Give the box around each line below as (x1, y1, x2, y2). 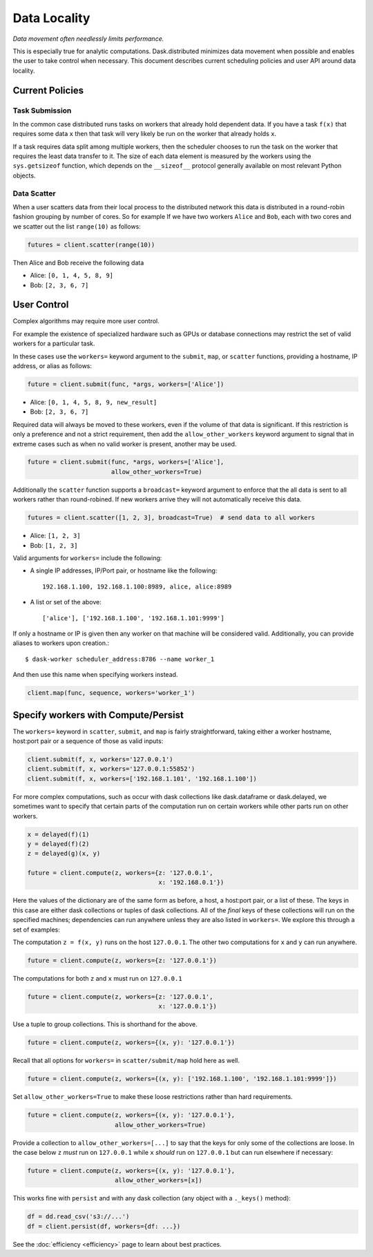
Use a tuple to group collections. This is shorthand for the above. (12, 1020, 198, 1028)
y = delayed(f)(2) (27, 840, 90, 847)
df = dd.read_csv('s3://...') (27, 1213, 130, 1220)
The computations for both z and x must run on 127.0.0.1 (12, 974, 182, 982)
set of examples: (12, 925, 60, 934)
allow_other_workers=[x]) (114, 1176, 203, 1184)
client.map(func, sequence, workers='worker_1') (27, 689, 195, 697)
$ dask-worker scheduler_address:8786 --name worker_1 (25, 655, 215, 663)
